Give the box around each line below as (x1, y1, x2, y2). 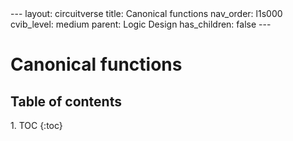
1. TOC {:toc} (10, 120, 63, 131)
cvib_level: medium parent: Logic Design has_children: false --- (10, 18, 272, 30)
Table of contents (10, 93, 122, 110)
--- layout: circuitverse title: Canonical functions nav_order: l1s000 (10, 8, 283, 19)
